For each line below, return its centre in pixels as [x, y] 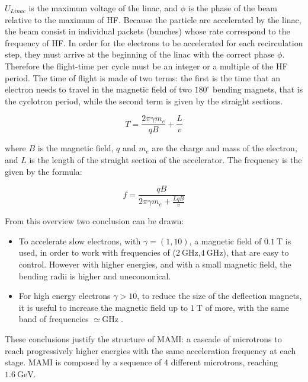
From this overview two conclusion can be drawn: [94, 221]
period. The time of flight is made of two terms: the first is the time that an [143, 77]
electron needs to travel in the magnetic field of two [98, 89]
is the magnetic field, [76, 148]
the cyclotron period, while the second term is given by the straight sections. [144, 101]
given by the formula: [44, 171]
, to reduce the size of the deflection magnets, [219, 296]
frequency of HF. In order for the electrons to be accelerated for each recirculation [154, 42]
